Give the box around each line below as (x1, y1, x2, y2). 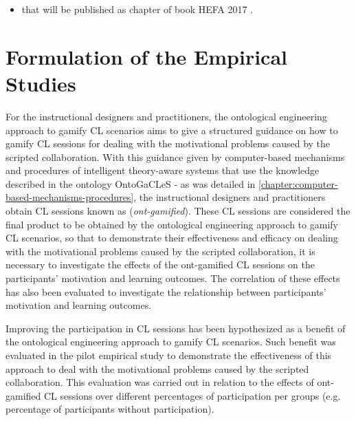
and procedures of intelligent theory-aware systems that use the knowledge (5, 163, 320, 177)
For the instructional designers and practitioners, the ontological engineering (5, 109, 327, 123)
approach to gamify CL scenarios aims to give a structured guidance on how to (5, 122, 338, 137)
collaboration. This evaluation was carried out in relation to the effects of (5, 375, 314, 389)
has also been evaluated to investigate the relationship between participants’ (5, 284, 326, 299)
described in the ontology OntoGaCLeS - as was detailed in (5, 176, 256, 191)
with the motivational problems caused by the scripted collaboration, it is (5, 244, 315, 258)
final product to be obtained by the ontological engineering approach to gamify (5, 217, 338, 231)
